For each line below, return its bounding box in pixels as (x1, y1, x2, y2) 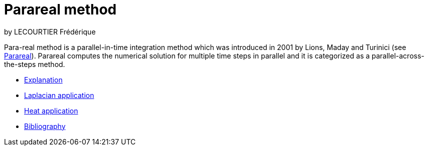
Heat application (24, 106, 78, 115)
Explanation (24, 75, 63, 84)
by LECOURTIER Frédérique (4, 27, 96, 36)
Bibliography (24, 121, 66, 130)
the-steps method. (4, 59, 65, 68)
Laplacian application (24, 90, 94, 99)
